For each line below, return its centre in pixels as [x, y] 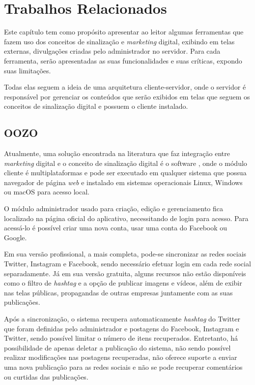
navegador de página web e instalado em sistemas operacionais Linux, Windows [123, 182]
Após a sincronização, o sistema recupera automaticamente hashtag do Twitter [122, 318]
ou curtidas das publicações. [46, 376]
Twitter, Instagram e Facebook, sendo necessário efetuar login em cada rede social [127, 264]
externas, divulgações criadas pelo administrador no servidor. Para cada [112, 51]
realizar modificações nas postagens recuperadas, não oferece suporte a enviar [121, 357]
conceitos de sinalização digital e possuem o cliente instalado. [96, 106]
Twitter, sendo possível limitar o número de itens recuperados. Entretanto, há [121, 338]
